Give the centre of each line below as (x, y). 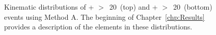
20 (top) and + (133, 7)
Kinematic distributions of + (49, 7)
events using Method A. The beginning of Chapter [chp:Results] (104, 16)
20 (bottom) (193, 7)
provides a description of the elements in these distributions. (98, 27)
